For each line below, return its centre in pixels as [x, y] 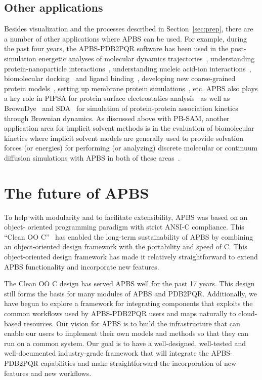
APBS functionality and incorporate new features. [82, 266]
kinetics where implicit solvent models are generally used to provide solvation [124, 138]
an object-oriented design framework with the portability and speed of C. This [126, 246]
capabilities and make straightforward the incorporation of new [139, 363]
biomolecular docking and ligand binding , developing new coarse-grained [120, 78]
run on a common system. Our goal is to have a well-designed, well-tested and [125, 343]
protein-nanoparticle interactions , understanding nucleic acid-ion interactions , [128, 68]
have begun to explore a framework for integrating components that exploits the [128, 303]
